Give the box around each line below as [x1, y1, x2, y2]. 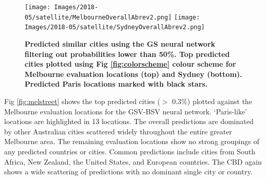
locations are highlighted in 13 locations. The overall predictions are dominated [4, 116, 254, 127]
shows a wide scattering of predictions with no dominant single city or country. [4, 166, 253, 177]
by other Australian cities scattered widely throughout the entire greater [4, 126, 232, 136]
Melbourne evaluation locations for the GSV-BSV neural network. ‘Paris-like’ [4, 106, 247, 116]
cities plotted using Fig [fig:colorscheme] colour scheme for [25, 58, 236, 69]
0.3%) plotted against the [172, 95, 252, 106]
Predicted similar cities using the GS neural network [25, 38, 216, 49]
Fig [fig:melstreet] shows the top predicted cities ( [4, 95, 160, 106]
